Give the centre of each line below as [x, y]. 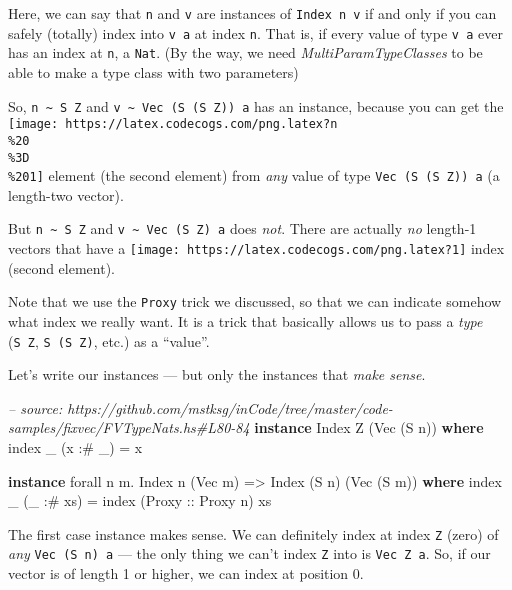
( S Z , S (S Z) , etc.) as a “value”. [109, 340]
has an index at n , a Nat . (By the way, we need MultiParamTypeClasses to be [245, 52]
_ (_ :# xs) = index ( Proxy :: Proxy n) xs [140, 500]
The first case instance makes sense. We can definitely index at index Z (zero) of [253, 533]
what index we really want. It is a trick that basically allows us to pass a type [245, 321]
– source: [35, 407]
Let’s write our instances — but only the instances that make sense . [217, 374]
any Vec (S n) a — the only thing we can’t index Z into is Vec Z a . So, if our [249, 553]
